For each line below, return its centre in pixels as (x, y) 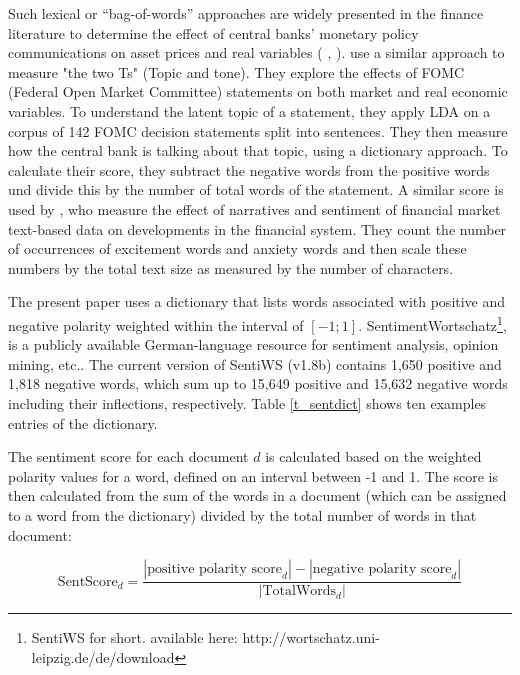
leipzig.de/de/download (103, 656)
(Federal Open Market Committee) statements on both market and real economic (258, 91)
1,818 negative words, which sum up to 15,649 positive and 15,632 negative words (258, 383)
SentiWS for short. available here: (134, 637)
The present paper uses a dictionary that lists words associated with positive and (257, 301)
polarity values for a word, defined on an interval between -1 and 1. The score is (253, 475)
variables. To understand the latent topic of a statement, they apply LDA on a (249, 110)
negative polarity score (382, 569)
